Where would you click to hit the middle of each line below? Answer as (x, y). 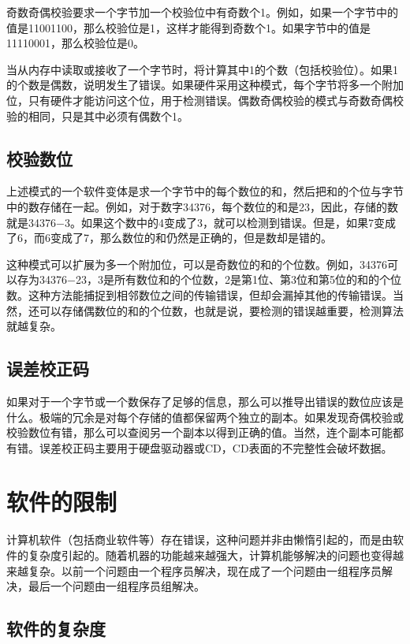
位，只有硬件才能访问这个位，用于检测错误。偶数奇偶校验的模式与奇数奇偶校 (205, 100)
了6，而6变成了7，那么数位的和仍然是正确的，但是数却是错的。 (169, 238)
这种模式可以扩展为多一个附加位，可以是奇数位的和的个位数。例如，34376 (197, 264)
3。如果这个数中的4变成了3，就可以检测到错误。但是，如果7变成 (230, 222)
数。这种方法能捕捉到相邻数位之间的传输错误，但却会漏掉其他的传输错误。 (199, 294)
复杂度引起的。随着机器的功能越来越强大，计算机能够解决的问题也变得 (210, 555)
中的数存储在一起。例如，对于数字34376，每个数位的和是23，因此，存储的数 (202, 206)
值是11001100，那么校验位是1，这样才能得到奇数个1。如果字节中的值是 (188, 27)
